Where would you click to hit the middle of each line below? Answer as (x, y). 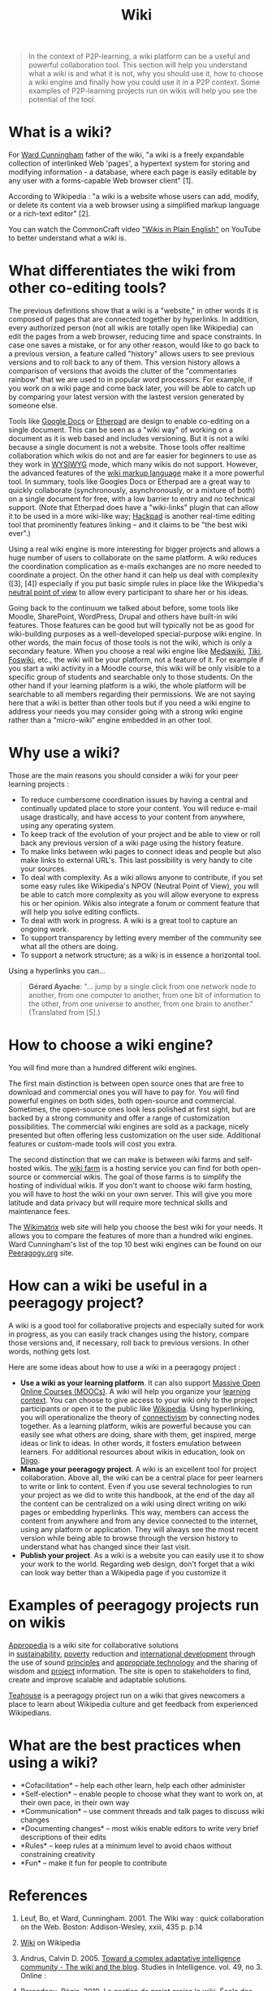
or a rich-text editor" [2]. (50, 214)
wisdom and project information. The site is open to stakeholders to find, (130, 1671)
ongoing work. (44, 929)
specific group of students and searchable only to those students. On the (131, 677)
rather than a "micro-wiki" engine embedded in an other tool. (110, 720)
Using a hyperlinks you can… (57, 971)
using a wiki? (54, 1763)
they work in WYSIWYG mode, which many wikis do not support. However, (133, 464)
